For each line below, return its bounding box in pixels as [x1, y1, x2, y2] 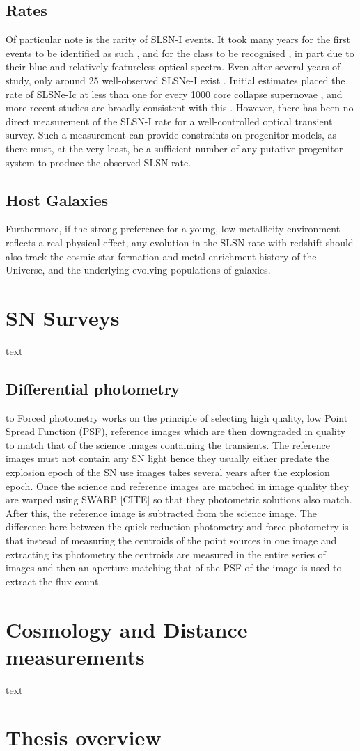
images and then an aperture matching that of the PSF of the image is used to [6, 560, 342, 575]
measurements [6, 642, 145, 670]
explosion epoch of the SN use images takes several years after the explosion [6, 465, 330, 480]
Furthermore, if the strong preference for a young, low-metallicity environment [6, 221, 341, 236]
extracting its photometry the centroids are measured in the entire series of [6, 546, 326, 561]
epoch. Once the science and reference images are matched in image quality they [6, 478, 349, 493]
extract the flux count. [6, 574, 102, 588]
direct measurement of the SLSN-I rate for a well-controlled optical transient [6, 113, 333, 128]
